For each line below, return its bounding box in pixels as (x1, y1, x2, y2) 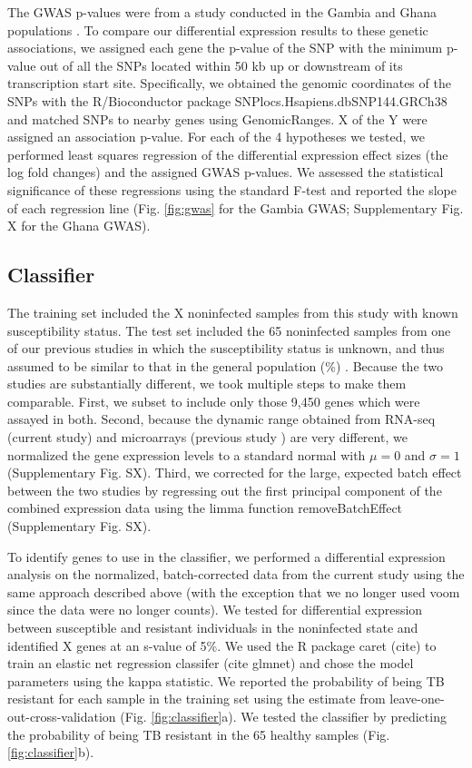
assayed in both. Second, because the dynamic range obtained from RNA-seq (7, 409, 436, 428)
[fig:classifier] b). (7, 743, 94, 762)
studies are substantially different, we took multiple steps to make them (7, 374, 407, 393)
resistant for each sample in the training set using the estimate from (7, 689, 386, 708)
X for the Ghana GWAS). (7, 216, 151, 235)
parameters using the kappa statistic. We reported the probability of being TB (7, 671, 445, 690)
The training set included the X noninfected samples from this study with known (7, 302, 458, 321)
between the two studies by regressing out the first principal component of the (7, 480, 442, 499)
